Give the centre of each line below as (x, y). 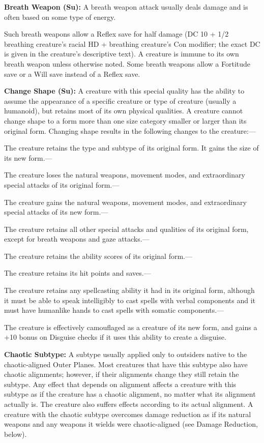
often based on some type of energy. (60, 17)
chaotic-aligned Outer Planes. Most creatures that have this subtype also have (126, 364)
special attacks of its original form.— (62, 184)
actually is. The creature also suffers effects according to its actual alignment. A (129, 404)
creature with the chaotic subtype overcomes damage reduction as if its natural (128, 414)
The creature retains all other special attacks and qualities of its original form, (126, 229)
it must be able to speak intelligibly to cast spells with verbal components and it (130, 300)
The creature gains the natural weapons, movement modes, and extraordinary (125, 202)
